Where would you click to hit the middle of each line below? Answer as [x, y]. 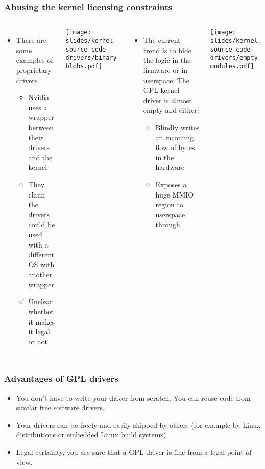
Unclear [40, 301]
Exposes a [171, 184]
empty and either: [171, 110]
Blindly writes [177, 127]
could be [42, 224]
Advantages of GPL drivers [61, 378]
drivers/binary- [93, 58]
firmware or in [165, 70]
